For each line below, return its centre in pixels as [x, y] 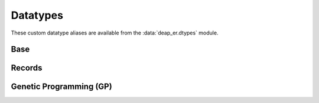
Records [27, 68]
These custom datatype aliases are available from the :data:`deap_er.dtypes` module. [115, 33]
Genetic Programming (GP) [61, 87]
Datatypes [37, 15]
